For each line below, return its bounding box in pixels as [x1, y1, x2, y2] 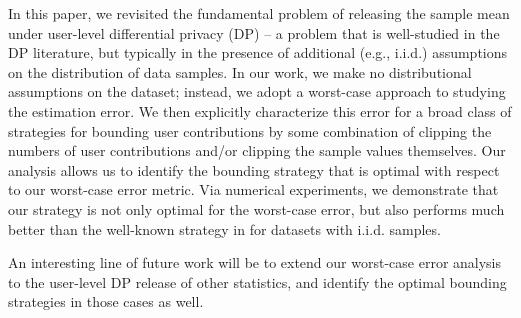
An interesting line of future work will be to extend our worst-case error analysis [8, 252, 502, 273]
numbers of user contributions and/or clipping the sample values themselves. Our [8, 140, 506, 161]
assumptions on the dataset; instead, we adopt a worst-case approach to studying [8, 81, 506, 102]
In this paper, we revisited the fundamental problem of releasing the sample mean [8, 3, 510, 23]
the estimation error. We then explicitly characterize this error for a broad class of [8, 100, 512, 121]
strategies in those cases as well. [8, 291, 204, 312]
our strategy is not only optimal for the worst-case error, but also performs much [8, 198, 505, 219]
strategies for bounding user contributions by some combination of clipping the [8, 120, 492, 141]
